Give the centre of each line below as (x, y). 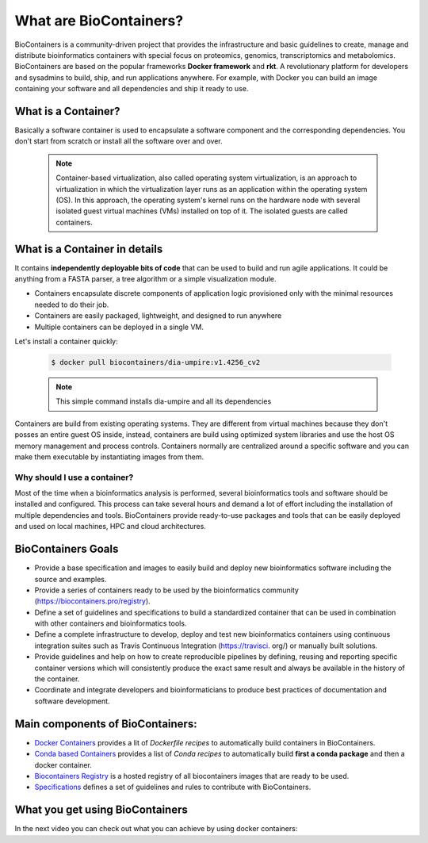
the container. (57, 679)
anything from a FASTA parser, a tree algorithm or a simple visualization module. (145, 279)
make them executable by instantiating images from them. (109, 457)
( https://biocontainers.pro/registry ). (92, 601)
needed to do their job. (72, 305)
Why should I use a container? (74, 477)
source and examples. (71, 579)
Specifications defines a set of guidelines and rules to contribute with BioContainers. (173, 787)
